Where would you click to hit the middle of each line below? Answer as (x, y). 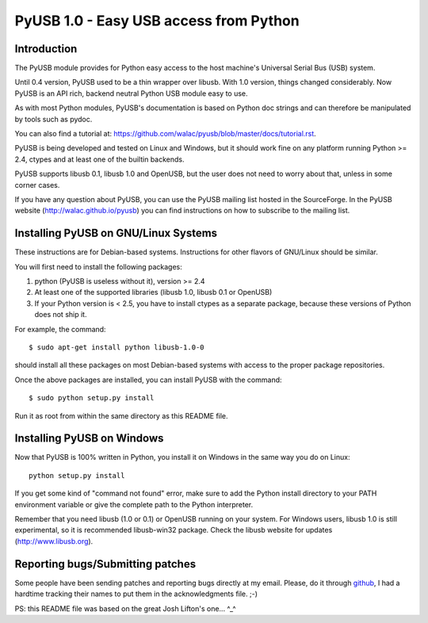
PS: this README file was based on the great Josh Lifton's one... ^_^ (126, 608)
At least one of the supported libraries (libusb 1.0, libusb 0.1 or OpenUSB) (153, 292)
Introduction (46, 49)
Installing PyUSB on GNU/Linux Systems (116, 233)
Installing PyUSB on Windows (89, 439)
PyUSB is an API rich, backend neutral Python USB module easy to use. (132, 93)
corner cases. (37, 185)
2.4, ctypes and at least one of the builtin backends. (99, 159)
